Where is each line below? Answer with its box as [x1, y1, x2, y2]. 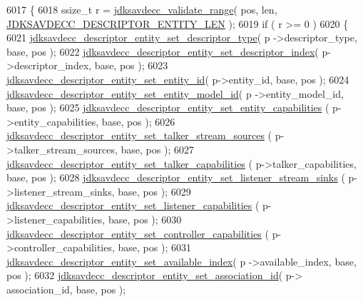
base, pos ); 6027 [121, 141, 194, 156]
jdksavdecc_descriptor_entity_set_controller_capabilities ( [6, 226, 269, 241]
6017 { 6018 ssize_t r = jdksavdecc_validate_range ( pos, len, [6, 2, 277, 16]
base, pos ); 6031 [118, 240, 191, 255]
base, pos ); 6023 [94, 58, 168, 73]
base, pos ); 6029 [118, 183, 191, 198]
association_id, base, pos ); [6, 281, 126, 296]
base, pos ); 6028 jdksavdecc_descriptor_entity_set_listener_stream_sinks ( [6, 170, 345, 185]
